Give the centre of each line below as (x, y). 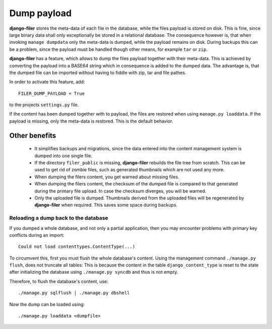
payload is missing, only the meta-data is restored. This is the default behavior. (91, 121)
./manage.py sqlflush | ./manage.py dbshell (74, 293)
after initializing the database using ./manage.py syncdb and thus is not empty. (94, 272)
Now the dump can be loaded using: (47, 304)
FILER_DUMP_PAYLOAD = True (52, 93)
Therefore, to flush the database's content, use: (59, 281)
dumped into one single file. (63, 156)
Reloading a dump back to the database (59, 218)
